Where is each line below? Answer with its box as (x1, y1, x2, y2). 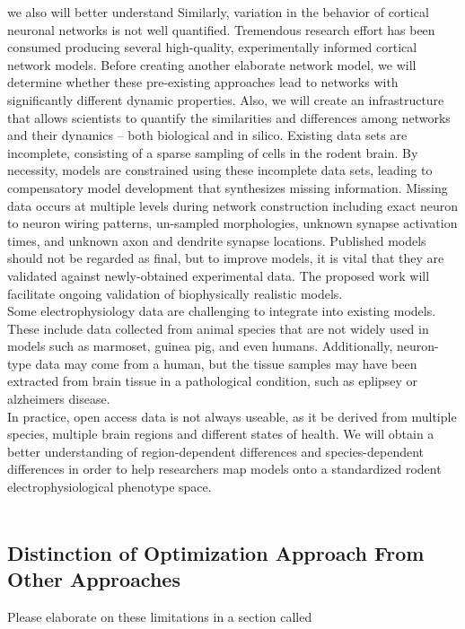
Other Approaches (7, 565, 180, 592)
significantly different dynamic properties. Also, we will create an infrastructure (7, 90, 444, 109)
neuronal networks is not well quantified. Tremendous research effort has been (7, 20, 435, 39)
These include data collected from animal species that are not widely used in (7, 319, 429, 337)
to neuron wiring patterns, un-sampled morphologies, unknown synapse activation (7, 214, 458, 232)
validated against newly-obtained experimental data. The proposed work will (7, 266, 430, 284)
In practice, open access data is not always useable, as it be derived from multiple (7, 406, 457, 425)
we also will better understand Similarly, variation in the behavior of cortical (7, 3, 429, 21)
